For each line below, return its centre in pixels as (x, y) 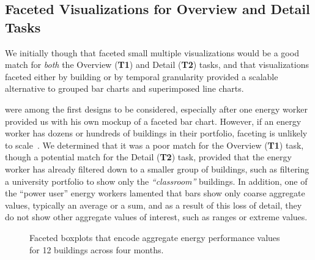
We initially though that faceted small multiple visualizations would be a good (152, 52)
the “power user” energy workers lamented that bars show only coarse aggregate (155, 193)
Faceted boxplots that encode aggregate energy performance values (155, 237)
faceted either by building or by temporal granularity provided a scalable (142, 76)
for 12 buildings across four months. (97, 249)
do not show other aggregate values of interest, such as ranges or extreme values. (156, 217)
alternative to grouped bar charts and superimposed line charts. (124, 88)
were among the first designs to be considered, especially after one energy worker (156, 109)
